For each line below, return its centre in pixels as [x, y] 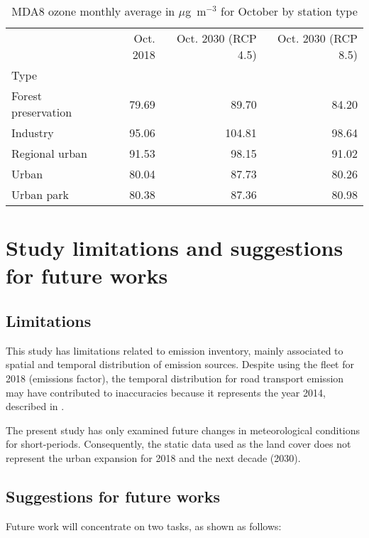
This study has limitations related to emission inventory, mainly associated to [175, 350]
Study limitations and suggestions [175, 248]
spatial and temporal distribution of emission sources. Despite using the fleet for [180, 364]
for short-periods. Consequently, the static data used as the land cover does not [178, 444]
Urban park [40, 194]
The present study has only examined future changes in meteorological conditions [183, 430]
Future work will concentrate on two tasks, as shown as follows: [144, 526]
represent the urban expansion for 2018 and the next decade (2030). [153, 457]
